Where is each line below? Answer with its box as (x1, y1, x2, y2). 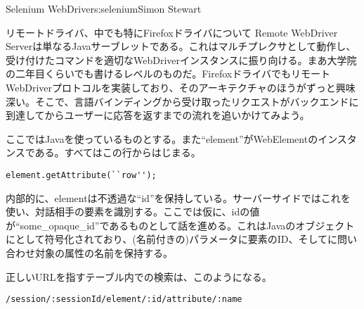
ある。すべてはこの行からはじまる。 (34, 145, 201, 160)
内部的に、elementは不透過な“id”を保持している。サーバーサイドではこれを (6, 190, 351, 205)
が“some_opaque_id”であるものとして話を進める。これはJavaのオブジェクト (6, 217, 355, 232)
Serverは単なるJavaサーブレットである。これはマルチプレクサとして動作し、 (6, 39, 356, 53)
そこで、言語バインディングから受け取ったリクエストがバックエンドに (34, 94, 359, 108)
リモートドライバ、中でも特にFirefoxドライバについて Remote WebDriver (6, 25, 338, 39)
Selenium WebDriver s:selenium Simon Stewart (6, 1, 202, 15)
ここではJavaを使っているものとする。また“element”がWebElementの (6, 131, 318, 146)
